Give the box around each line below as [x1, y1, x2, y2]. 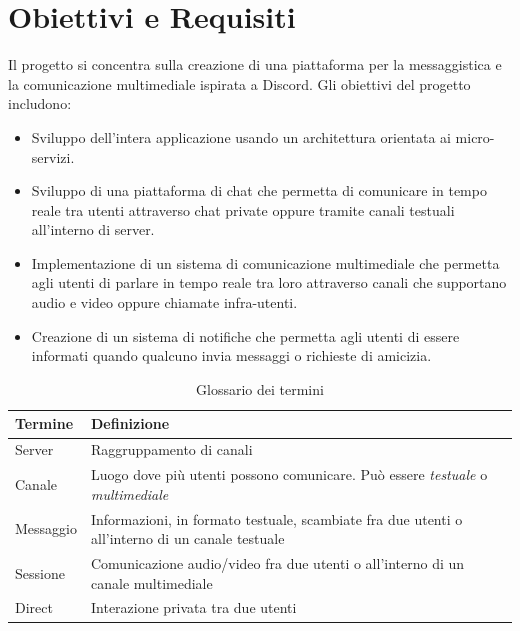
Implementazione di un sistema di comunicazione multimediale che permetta [31, 252, 500, 273]
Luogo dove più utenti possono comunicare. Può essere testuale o [90, 464, 488, 485]
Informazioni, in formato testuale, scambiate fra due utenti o [90, 508, 463, 529]
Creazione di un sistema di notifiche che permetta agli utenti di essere [31, 325, 460, 346]
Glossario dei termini [196, 378, 324, 399]
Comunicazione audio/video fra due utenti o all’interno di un [90, 553, 465, 573]
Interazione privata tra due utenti [90, 597, 297, 618]
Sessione [15, 562, 65, 583]
